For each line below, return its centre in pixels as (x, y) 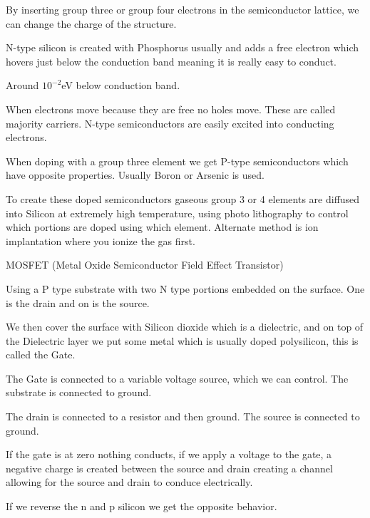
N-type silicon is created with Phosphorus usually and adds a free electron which (183, 47)
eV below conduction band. (121, 85)
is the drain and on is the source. (78, 302)
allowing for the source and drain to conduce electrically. (129, 482)
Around (22, 85)
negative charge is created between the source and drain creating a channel (169, 468)
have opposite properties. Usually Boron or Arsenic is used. (135, 175)
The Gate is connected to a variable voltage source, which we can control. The (177, 378)
